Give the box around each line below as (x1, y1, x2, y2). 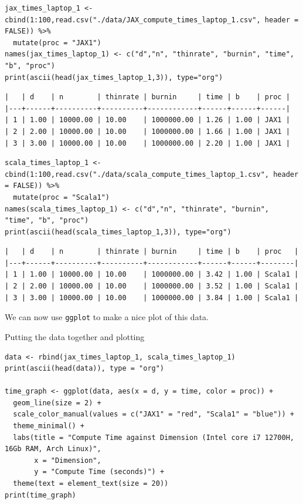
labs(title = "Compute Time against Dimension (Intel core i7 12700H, (13, 433, 294, 442)
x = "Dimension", (34, 456, 101, 465)
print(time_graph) (5, 490, 76, 499)
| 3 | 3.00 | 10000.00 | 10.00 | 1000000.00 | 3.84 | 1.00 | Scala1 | (5, 293, 299, 302)
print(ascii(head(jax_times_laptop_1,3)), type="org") (5, 73, 223, 82)
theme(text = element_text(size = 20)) (13, 479, 169, 488)
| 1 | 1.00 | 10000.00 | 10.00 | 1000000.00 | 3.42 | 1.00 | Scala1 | (5, 270, 299, 279)
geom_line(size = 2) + (13, 398, 101, 407)
